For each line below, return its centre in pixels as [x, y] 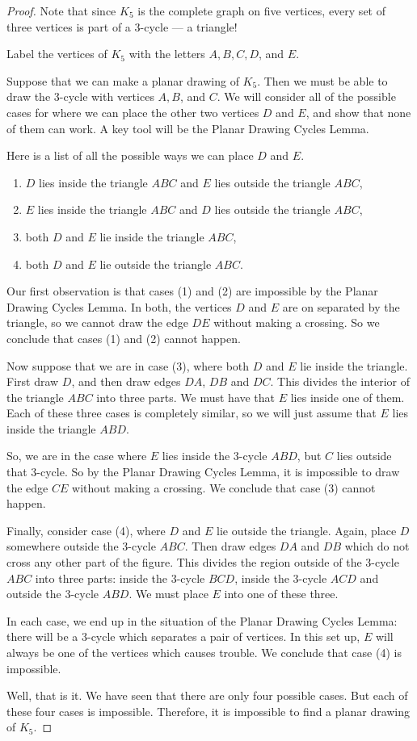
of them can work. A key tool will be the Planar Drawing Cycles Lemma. [188, 128]
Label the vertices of [57, 54]
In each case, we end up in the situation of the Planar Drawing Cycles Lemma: [202, 620]
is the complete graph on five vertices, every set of [261, 10]
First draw [33, 381]
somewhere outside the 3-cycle [81, 546]
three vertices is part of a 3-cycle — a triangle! [122, 26]
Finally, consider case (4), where [86, 530]
